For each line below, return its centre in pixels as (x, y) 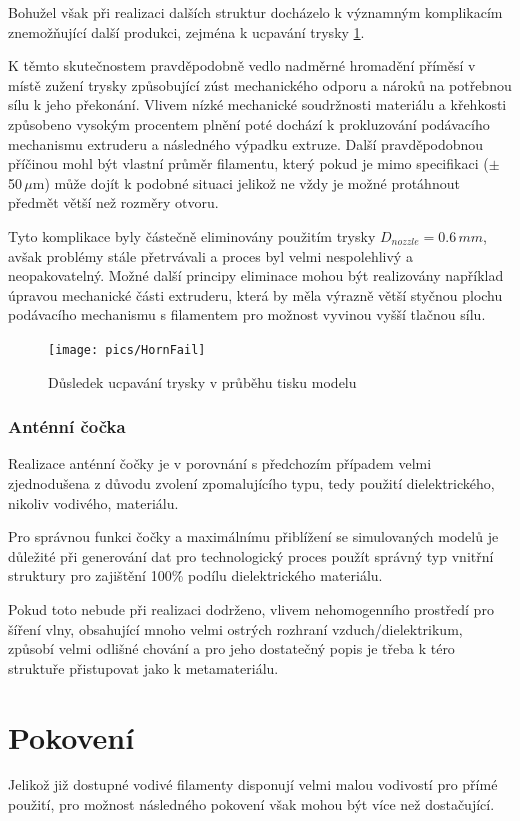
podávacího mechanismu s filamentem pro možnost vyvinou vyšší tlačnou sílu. (247, 314)
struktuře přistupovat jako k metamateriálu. (143, 667)
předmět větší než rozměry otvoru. (113, 202)
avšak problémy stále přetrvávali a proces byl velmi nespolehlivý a (210, 255)
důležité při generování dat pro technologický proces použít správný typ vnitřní (251, 555)
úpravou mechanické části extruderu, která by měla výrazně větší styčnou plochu (255, 294)
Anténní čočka (67, 426)
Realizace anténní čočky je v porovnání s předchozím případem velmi (220, 463)
